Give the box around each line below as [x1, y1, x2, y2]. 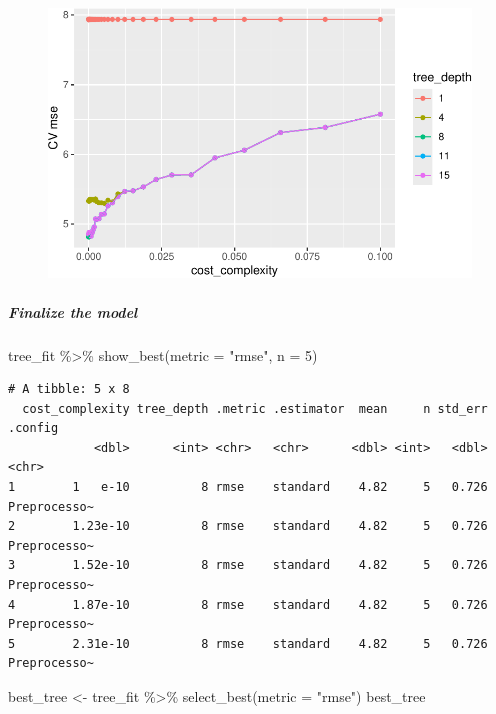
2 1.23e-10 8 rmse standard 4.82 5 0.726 [8, 519, 488, 534]
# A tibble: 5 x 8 [8, 382, 130, 397]
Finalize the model [8, 301, 138, 322]
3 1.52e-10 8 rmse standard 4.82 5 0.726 [8, 558, 488, 573]
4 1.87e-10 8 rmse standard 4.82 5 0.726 [8, 597, 488, 612]
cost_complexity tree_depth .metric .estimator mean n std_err [22, 401, 488, 416]
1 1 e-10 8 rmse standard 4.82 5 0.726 [8, 480, 488, 495]
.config [8, 421, 59, 436]
